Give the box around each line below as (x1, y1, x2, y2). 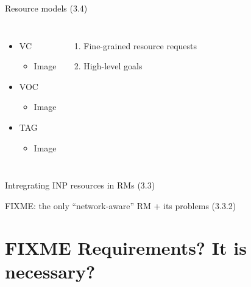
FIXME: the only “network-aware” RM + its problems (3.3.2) (5, 199, 236, 212)
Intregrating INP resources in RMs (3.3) (5, 179, 155, 192)
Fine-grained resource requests (83, 39, 197, 52)
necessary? (5, 258, 96, 283)
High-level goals (83, 60, 143, 72)
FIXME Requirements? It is (5, 235, 247, 260)
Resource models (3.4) (5, 2, 88, 14)
